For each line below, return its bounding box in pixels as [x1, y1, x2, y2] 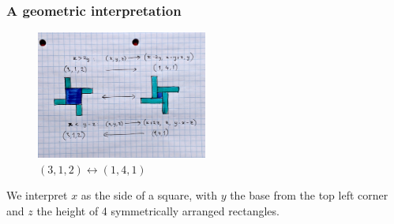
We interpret [6, 187, 68, 203]
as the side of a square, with [81, 187, 217, 203]
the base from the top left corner [230, 187, 388, 203]
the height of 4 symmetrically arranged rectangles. [36, 202, 280, 218]
